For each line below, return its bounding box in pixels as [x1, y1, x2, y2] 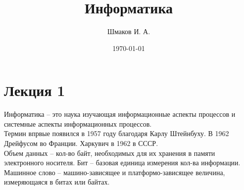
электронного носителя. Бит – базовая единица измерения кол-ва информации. [4, 157, 241, 168]
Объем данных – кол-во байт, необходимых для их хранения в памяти [4, 147, 215, 158]
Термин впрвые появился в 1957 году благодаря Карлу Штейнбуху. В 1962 [4, 128, 229, 139]
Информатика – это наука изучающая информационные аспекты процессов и [4, 109, 236, 119]
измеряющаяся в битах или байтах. [4, 177, 110, 187]
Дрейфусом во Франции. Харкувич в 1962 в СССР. [4, 138, 158, 148]
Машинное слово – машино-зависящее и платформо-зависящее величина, [4, 167, 225, 177]
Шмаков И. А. [107, 26, 150, 37]
